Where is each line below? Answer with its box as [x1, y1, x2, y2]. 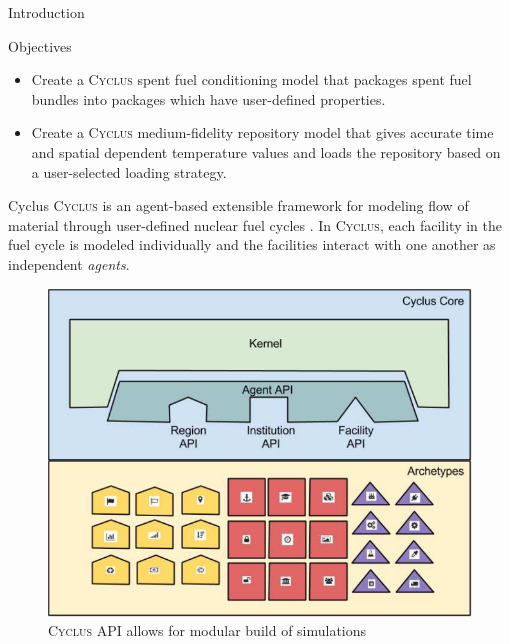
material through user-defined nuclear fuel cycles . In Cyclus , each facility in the [8, 214, 503, 235]
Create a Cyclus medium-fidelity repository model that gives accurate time [31, 122, 494, 143]
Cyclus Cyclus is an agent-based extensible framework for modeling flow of [8, 195, 469, 216]
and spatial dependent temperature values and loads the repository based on [31, 141, 501, 162]
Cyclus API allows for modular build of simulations [48, 620, 367, 641]
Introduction [8, 2, 85, 22]
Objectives [8, 35, 72, 56]
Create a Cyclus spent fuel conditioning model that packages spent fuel [31, 69, 472, 90]
